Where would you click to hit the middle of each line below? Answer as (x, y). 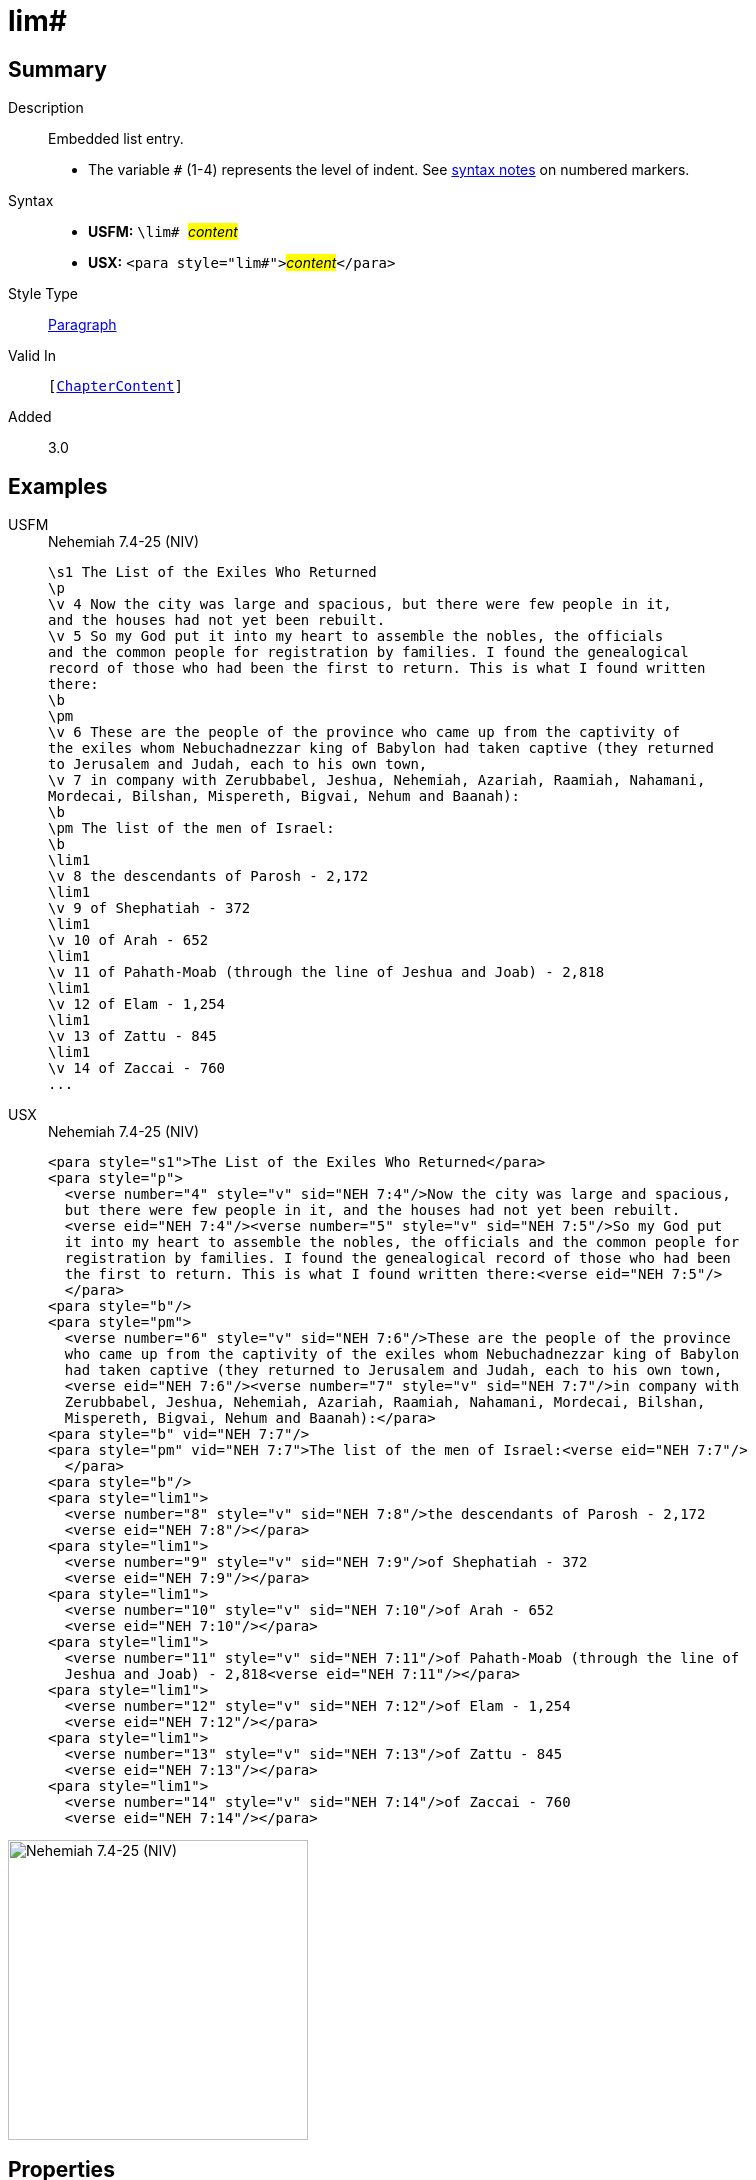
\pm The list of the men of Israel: (191, 828)
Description (46, 108)
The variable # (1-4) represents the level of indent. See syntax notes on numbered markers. (389, 170)
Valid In (32, 356)
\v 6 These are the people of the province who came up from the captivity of (364, 732)
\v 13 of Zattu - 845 (132, 1036)
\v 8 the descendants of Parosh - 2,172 (208, 876)
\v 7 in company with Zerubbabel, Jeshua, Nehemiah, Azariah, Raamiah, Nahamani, (377, 780)
